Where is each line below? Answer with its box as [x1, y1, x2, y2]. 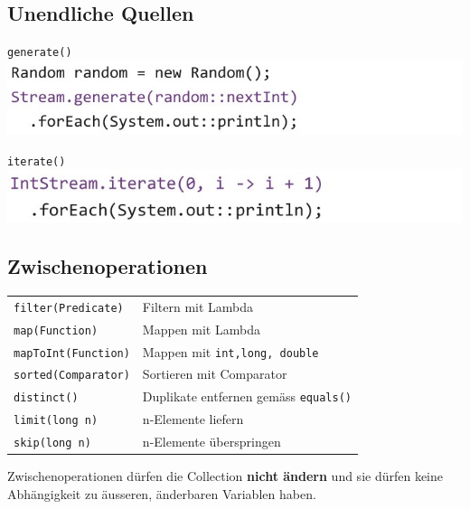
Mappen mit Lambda [142, 319, 260, 338]
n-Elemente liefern [142, 410, 244, 429]
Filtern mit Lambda [142, 297, 254, 316]
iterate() [7, 155, 66, 168]
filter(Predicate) [14, 301, 124, 315]
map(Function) [14, 324, 99, 337]
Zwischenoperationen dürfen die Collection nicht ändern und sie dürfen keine [7, 467, 444, 485]
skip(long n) [14, 437, 91, 450]
